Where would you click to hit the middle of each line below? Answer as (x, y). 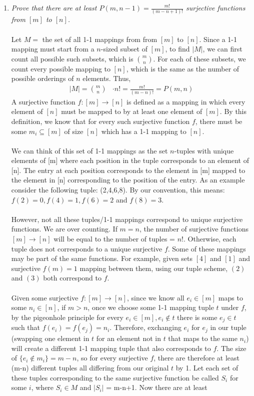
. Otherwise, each (210, 239)
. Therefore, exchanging (145, 327)
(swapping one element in (50, 338)
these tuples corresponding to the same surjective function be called (115, 377)
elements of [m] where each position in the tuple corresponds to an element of (130, 160)
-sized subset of (124, 49)
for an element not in (128, 338)
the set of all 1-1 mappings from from (100, 39)
